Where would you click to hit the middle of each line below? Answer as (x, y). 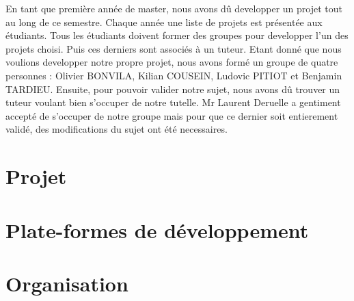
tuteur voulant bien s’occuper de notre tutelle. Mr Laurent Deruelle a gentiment (173, 102)
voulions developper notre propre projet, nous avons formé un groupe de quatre (172, 62)
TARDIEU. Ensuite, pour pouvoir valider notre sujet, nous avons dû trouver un (173, 89)
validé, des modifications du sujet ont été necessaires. (117, 129)
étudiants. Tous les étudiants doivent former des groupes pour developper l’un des (177, 35)
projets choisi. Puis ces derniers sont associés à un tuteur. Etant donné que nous (174, 48)
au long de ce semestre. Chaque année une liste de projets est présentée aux (164, 22)
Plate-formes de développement (157, 230)
